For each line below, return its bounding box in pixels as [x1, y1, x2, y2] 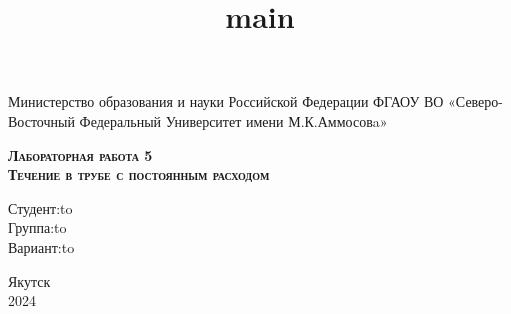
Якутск [8, 270, 51, 291]
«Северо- [448, 91, 503, 112]
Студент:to [8, 197, 73, 218]
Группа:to [8, 217, 67, 238]
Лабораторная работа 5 [8, 144, 153, 165]
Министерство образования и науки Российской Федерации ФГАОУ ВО [8, 91, 444, 112]
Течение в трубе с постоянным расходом [8, 164, 270, 185]
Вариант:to [8, 236, 75, 257]
